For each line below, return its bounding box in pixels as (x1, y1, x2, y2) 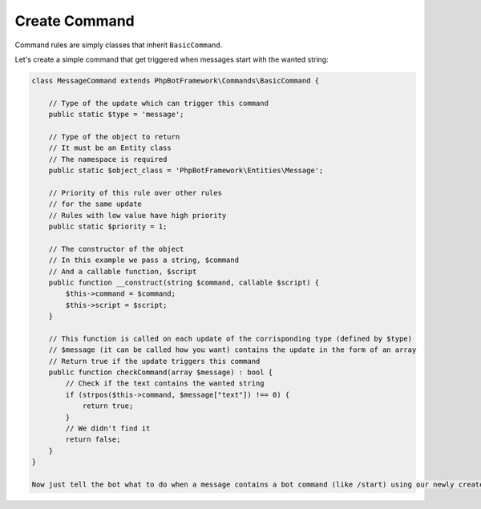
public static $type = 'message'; (48, 110, 184, 119)
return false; (65, 435, 121, 444)
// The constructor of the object (48, 244, 184, 253)
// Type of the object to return (48, 132, 180, 141)
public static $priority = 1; (48, 222, 168, 231)
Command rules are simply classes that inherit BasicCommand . (14, 40, 223, 50)
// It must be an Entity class (48, 143, 172, 152)
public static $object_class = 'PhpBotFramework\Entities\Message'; (48, 166, 324, 176)
